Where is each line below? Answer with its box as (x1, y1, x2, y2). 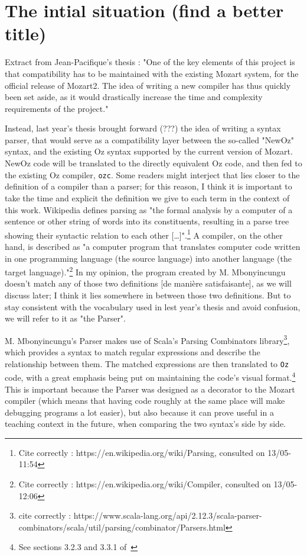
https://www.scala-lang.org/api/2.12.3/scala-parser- (73, 509, 262, 522)
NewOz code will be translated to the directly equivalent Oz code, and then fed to (5, 157, 302, 169)
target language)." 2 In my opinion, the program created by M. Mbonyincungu (5, 264, 286, 278)
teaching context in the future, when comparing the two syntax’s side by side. (5, 417, 286, 430)
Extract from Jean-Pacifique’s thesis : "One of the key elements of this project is (5, 56, 295, 68)
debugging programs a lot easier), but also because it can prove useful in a (5, 406, 274, 418)
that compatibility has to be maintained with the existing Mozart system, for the (5, 67, 299, 79)
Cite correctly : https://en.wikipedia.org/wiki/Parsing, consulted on (18, 446, 265, 458)
